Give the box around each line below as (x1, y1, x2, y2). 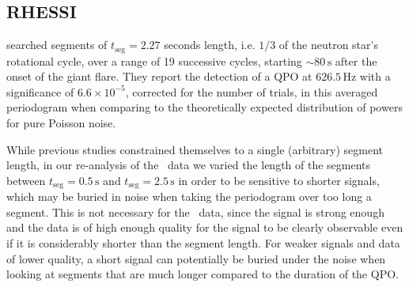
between (6, 172, 46, 188)
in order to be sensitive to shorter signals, (178, 172, 380, 188)
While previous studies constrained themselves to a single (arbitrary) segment (6, 141, 384, 157)
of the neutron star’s (278, 36, 378, 53)
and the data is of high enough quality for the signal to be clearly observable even (6, 219, 403, 236)
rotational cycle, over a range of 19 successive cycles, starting (6, 52, 302, 69)
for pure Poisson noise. (6, 115, 116, 131)
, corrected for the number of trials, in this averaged (125, 83, 378, 100)
